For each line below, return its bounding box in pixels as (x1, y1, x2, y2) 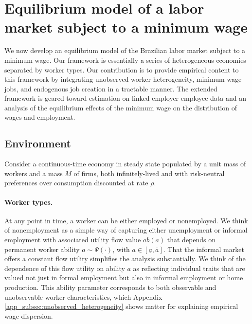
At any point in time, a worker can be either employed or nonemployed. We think (4, 215, 248, 225)
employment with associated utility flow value (4, 234, 141, 245)
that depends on (167, 234, 216, 245)
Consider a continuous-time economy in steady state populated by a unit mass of (4, 159, 246, 169)
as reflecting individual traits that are (133, 263, 245, 273)
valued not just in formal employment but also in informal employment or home (4, 272, 243, 283)
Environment (4, 136, 71, 151)
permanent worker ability (4, 244, 80, 254)
